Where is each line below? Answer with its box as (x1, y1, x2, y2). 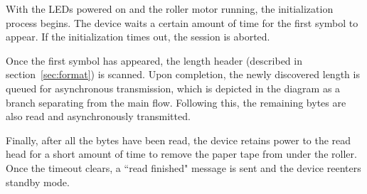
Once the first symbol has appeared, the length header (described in (6, 53, 302, 68)
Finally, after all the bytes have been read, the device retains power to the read (6, 132, 351, 147)
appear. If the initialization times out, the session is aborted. (6, 29, 270, 44)
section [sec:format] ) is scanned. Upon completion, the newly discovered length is (6, 67, 360, 82)
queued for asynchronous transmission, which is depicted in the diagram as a (6, 80, 341, 95)
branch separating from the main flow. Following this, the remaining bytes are (6, 95, 346, 109)
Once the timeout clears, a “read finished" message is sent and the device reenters (6, 160, 361, 175)
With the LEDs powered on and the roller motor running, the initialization (6, 1, 334, 16)
